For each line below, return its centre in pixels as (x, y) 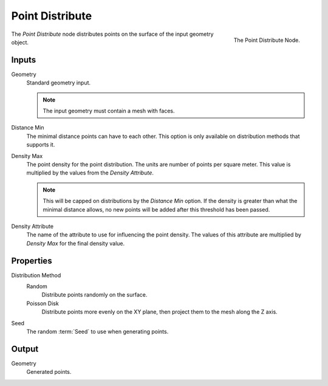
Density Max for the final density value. (76, 243)
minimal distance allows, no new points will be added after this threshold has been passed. (156, 209)
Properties (32, 260)
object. (20, 42)
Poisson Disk (43, 303)
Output (25, 349)
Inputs (24, 60)
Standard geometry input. (59, 83)
